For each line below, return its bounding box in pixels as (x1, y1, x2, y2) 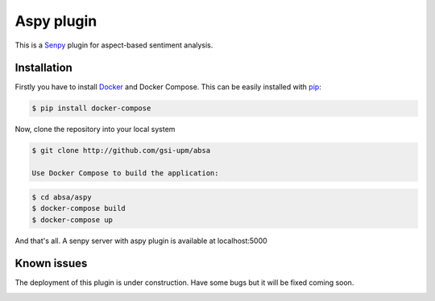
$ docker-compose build (31, 204, 126, 213)
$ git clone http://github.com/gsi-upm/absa (31, 146, 211, 155)
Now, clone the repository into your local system (14, 125, 176, 134)
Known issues (14, 257, 88, 270)
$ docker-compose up (31, 215, 113, 225)
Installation (14, 61, 72, 75)
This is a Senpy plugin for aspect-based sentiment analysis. (14, 40, 213, 50)
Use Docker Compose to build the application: (31, 169, 219, 178)
